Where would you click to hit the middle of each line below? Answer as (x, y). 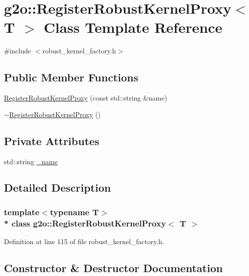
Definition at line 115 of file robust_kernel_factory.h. (84, 241)
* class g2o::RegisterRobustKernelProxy (85, 223)
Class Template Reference (133, 27)
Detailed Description (58, 188)
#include (18, 51)
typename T (74, 212)
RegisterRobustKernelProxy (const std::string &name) (86, 98)
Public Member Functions (71, 77)
